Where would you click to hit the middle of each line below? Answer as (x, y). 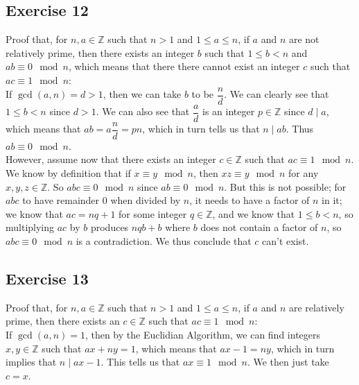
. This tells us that (140, 362)
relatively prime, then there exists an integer (100, 52)
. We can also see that (143, 111)
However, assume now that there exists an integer (111, 159)
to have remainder (61, 200)
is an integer (229, 111)
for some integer (153, 213)
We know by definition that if (68, 172)
